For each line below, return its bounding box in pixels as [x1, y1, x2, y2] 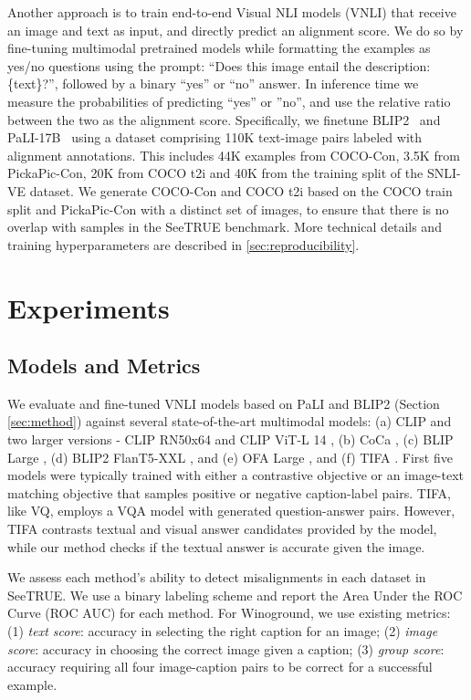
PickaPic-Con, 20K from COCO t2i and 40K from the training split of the [7, 163, 424, 183]
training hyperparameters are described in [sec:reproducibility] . [7, 235, 360, 254]
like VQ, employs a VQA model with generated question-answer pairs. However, [7, 501, 455, 520]
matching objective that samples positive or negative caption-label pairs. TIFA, [7, 483, 451, 502]
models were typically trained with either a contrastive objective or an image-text [7, 465, 465, 485]
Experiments [7, 288, 170, 326]
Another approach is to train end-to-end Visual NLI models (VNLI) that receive [7, 3, 456, 21]
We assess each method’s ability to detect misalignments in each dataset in [7, 568, 426, 587]
